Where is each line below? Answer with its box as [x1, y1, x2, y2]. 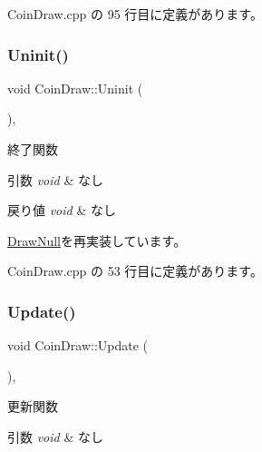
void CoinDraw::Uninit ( [7, 78, 143, 97]
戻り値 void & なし [7, 201, 116, 220]
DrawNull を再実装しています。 [7, 231, 187, 250]
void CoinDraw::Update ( [7, 336, 149, 355]
